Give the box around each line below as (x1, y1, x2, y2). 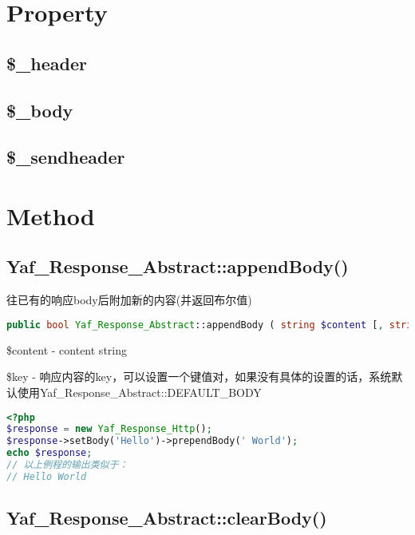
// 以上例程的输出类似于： (6, 459, 128, 471)
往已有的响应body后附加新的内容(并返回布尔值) (6, 291, 252, 308)
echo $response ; (6, 447, 93, 459)
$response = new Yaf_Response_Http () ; (6, 423, 212, 435)
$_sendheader (6, 145, 125, 169)
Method (6, 199, 95, 232)
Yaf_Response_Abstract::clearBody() (6, 505, 327, 530)
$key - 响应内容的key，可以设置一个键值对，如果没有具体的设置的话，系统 (6, 368, 392, 385)
